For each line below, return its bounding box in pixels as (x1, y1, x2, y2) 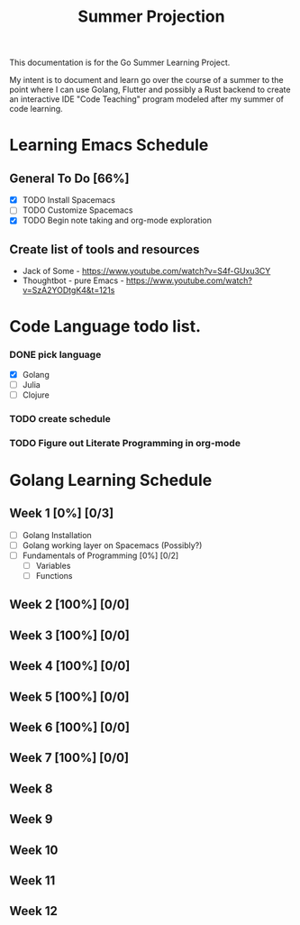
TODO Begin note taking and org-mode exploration (22, 215, 212, 226)
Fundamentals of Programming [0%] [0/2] (22, 550, 179, 561)
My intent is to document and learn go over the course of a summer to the (9, 75, 284, 86)
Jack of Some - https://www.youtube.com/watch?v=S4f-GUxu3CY (22, 266, 271, 277)
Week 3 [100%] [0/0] (9, 627, 131, 643)
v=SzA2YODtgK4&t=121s (22, 285, 115, 296)
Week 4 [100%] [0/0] (9, 658, 131, 673)
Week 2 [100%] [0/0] (9, 597, 130, 612)
